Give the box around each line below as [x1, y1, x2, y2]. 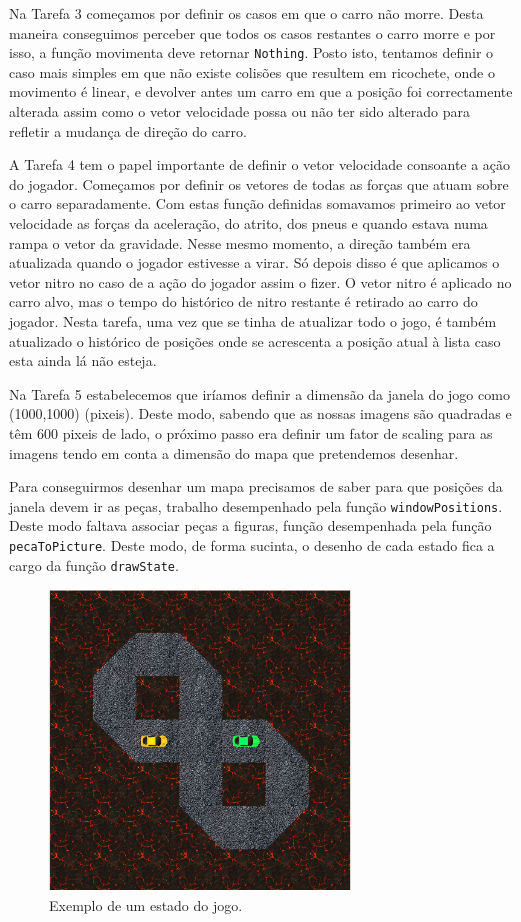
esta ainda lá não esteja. [9, 350, 157, 371]
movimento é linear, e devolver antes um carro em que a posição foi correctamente [9, 81, 513, 102]
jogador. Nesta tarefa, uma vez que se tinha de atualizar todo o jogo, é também [9, 310, 497, 331]
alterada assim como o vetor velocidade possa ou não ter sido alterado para [9, 101, 470, 122]
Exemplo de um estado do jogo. [49, 895, 243, 916]
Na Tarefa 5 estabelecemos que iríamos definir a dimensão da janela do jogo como [9, 383, 510, 404]
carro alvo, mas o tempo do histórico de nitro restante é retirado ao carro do [9, 291, 478, 312]
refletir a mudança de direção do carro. [9, 120, 247, 141]
